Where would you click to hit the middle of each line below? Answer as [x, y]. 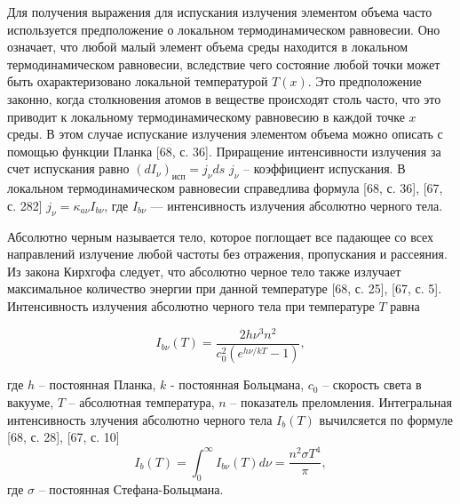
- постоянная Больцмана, [238, 384]
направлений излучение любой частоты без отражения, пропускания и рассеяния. [227, 254]
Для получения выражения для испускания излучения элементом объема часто [220, 12]
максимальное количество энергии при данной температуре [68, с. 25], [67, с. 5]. [225, 288]
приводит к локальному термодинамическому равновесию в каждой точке [206, 116]
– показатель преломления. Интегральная [341, 402]
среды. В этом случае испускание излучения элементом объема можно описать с [225, 134]
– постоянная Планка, [97, 384]
